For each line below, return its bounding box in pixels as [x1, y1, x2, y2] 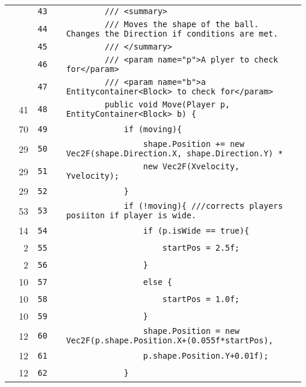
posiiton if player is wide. [66, 211, 197, 220]
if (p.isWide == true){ [143, 225, 250, 235]
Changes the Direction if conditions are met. [66, 29, 278, 38]
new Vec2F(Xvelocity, [143, 162, 240, 171]
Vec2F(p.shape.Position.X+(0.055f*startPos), [66, 336, 274, 345]
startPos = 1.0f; [162, 294, 240, 304]
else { [143, 277, 172, 287]
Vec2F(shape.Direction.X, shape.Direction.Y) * [66, 149, 283, 158]
